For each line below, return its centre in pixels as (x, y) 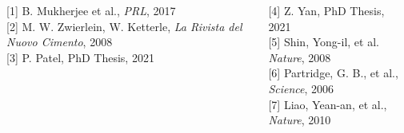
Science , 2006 (301, 88)
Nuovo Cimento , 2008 (60, 42)
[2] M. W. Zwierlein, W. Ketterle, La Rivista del (124, 26)
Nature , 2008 (300, 57)
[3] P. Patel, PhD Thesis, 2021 (80, 57)
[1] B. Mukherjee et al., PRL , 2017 (91, 10)
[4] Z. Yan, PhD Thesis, (326, 10)
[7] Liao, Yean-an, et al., (328, 104)
